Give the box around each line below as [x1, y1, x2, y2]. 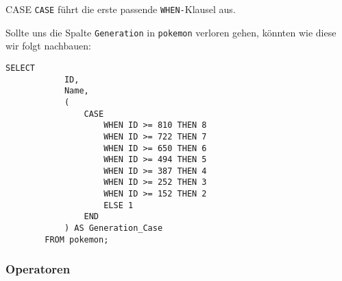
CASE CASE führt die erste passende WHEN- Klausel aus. [5, 2, 236, 16]
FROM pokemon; [45, 234, 109, 245]
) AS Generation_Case [64, 223, 163, 234]
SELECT [5, 63, 35, 73]
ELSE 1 [103, 200, 134, 210]
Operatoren [5, 260, 71, 278]
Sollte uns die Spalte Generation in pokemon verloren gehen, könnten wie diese [5, 25, 337, 39]
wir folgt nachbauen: [5, 38, 91, 53]
